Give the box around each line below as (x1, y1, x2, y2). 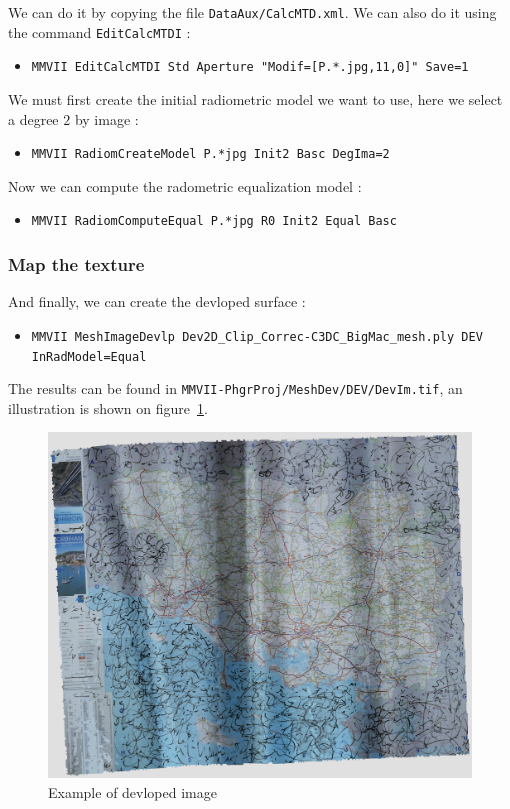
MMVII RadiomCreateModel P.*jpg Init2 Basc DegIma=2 (31, 147, 390, 162)
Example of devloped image (48, 781, 217, 802)
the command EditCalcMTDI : (8, 21, 191, 42)
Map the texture (8, 251, 145, 276)
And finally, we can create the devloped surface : (8, 291, 306, 312)
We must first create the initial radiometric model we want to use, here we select (8, 88, 503, 109)
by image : (74, 108, 139, 129)
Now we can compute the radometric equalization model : (8, 175, 362, 196)
